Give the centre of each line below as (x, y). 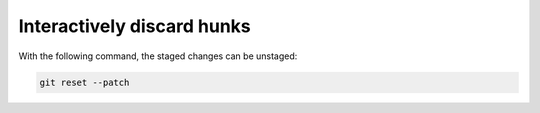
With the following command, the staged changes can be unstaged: (158, 56)
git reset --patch (84, 82)
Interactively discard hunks (135, 26)
